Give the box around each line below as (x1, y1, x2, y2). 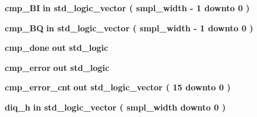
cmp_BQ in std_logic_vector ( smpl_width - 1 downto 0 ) (5, 21, 253, 34)
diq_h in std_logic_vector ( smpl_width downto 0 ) (5, 100, 226, 113)
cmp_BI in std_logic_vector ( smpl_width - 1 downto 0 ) (5, 2, 250, 14)
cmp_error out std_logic (5, 61, 110, 73)
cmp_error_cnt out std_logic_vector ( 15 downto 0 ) (5, 81, 231, 93)
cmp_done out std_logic (5, 41, 109, 54)
